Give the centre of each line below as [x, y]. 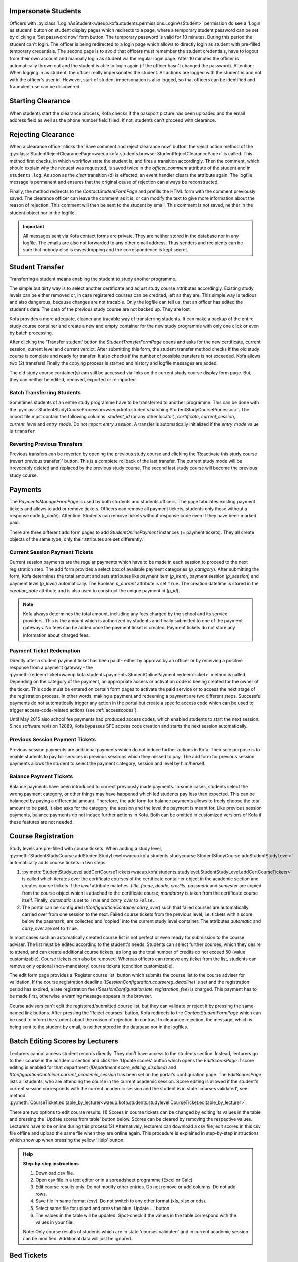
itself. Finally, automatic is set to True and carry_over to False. [89, 900]
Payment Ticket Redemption [45, 650]
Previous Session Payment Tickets [53, 740]
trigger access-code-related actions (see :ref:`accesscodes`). [74, 710]
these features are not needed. [41, 822]
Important [34, 227]
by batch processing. [31, 333]
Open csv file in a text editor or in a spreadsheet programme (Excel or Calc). [115, 1180]
